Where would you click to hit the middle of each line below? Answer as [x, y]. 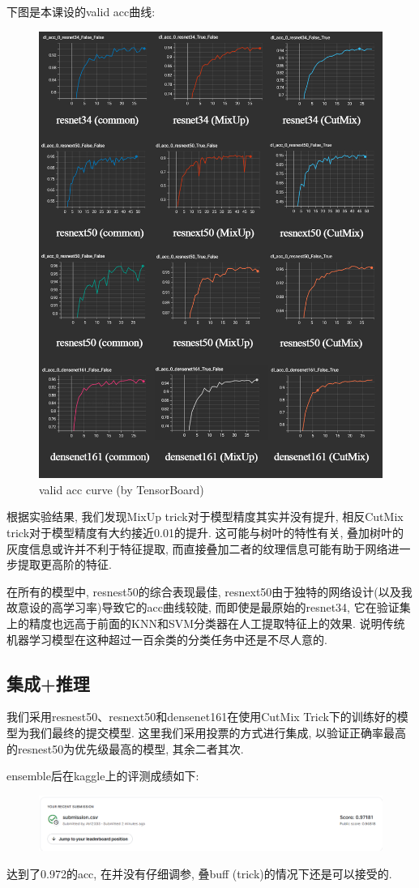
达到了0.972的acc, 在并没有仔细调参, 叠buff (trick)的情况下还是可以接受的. [199, 873]
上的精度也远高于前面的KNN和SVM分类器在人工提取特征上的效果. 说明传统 [206, 623]
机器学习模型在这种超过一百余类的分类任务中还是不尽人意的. [167, 639]
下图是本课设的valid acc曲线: [81, 11]
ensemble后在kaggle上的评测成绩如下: [103, 776]
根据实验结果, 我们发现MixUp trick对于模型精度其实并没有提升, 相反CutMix [205, 517]
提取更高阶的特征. [64, 564]
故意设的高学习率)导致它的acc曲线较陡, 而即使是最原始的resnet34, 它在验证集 [209, 607]
